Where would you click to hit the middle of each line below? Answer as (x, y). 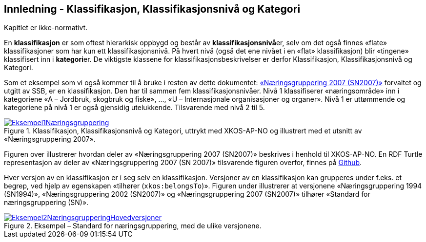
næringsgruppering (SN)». (46, 203)
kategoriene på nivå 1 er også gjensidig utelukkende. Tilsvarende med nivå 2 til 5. (134, 108)
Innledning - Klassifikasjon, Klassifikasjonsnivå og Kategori (152, 9)
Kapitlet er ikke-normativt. (46, 28)
